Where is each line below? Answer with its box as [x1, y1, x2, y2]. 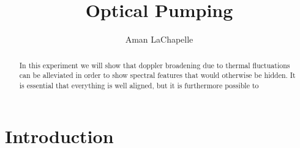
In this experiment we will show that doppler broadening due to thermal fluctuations [19, 60, 290, 70]
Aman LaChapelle [125, 33, 193, 46]
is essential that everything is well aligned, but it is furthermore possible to [19, 80, 259, 90]
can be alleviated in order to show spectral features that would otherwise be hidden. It [19, 70, 296, 80]
